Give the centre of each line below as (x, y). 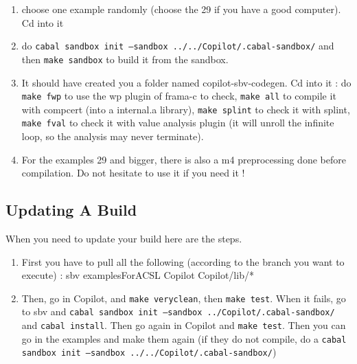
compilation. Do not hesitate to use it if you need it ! (133, 173)
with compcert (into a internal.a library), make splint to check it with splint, (186, 109)
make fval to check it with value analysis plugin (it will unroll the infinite (178, 123)
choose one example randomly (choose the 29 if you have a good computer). (181, 9)
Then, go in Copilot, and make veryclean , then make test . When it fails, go (184, 298)
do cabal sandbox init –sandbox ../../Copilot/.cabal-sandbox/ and (178, 46)
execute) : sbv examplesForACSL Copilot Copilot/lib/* (138, 275)
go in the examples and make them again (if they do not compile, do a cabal (184, 338)
